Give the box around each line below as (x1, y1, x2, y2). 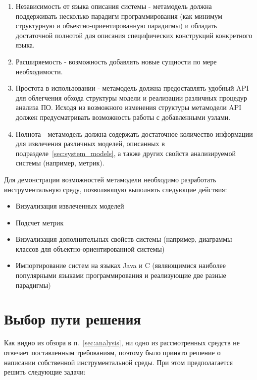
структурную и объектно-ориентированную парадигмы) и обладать (15, 20, 217, 31)
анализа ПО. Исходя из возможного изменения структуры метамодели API (15, 102, 242, 112)
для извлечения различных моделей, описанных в (15, 138, 165, 149)
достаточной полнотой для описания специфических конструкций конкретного (15, 30, 253, 40)
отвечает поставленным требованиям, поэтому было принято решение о (4, 347, 221, 357)
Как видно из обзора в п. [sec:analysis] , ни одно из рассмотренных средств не (4, 337, 240, 348)
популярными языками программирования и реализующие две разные (15, 270, 226, 280)
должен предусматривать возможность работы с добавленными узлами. (15, 111, 231, 122)
